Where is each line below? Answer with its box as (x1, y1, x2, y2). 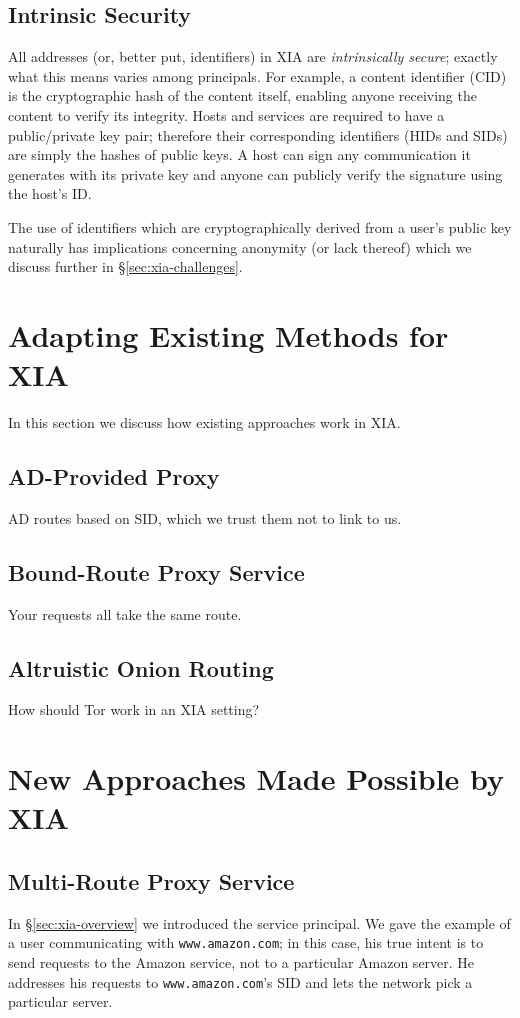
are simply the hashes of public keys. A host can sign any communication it (8, 144, 471, 165)
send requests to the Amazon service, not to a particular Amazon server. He (8, 952, 475, 973)
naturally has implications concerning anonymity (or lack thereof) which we (8, 236, 472, 257)
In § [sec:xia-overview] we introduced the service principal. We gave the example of (8, 912, 511, 933)
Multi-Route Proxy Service (8, 865, 295, 896)
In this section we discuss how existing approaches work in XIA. (8, 412, 401, 433)
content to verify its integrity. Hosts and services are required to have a (8, 104, 445, 125)
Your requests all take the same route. (8, 603, 242, 624)
